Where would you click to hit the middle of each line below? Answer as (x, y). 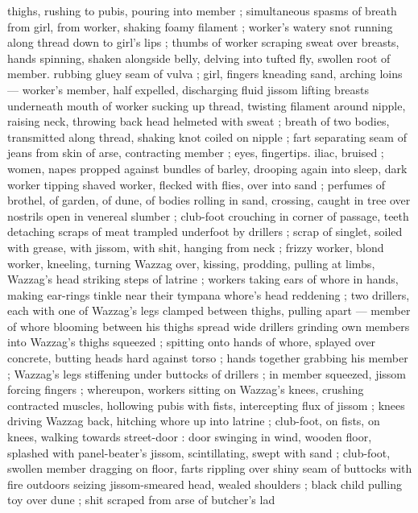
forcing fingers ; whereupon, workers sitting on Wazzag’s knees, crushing (186, 389)
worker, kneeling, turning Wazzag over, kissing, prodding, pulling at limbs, (191, 263)
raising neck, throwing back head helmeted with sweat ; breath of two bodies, (199, 121)
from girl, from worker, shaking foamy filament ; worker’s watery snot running (200, 26)
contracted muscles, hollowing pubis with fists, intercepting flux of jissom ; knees (206, 405)
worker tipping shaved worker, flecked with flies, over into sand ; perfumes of (197, 184)
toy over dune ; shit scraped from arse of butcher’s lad (141, 500)
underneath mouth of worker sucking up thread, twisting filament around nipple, (207, 105)
